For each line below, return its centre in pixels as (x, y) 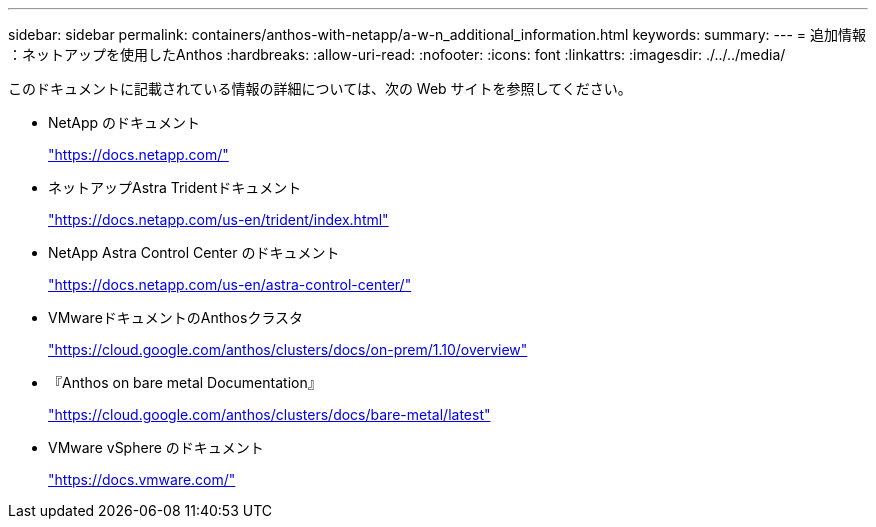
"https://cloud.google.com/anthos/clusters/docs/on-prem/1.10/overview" (288, 349)
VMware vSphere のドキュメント (156, 447)
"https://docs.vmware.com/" (142, 479)
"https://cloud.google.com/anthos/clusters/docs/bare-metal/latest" (269, 414)
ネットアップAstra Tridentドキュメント (175, 187)
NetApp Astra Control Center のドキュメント (194, 252)
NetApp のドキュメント (124, 122)
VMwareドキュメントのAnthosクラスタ (176, 317)
